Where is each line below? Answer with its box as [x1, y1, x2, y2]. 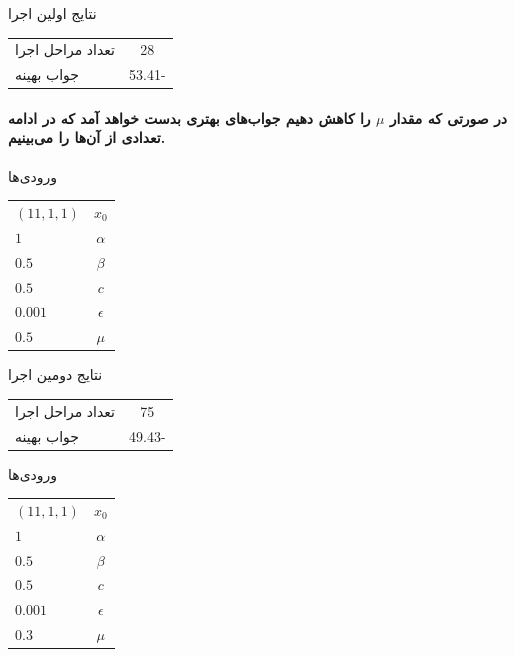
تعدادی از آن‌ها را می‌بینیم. [8, 127, 166, 148]
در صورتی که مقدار [389, 107, 508, 128]
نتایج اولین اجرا [8, 3, 97, 23]
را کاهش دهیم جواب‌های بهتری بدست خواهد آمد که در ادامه [8, 107, 371, 128]
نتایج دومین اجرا [8, 364, 103, 385]
